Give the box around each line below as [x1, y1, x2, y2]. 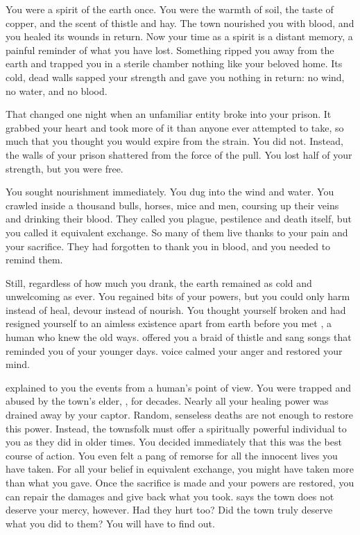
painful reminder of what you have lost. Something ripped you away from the [6, 42, 334, 57]
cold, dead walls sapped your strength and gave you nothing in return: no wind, [6, 69, 345, 84]
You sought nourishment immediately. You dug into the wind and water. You [6, 184, 334, 199]
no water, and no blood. [6, 83, 108, 98]
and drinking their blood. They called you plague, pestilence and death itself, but [6, 211, 352, 226]
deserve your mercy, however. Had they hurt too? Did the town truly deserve [6, 502, 333, 517]
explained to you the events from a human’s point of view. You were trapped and [6, 380, 352, 394]
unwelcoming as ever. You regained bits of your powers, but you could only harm [6, 289, 350, 304]
